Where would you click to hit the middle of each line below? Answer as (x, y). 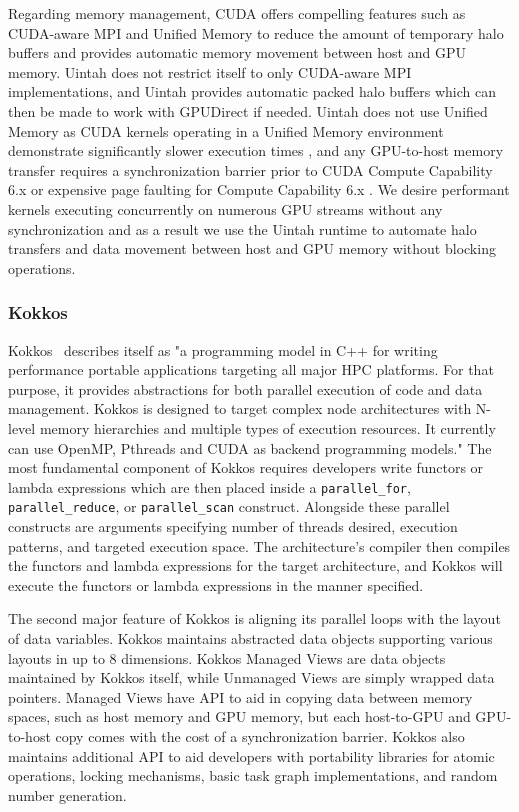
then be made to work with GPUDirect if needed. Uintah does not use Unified (248, 110)
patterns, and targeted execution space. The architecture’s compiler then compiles (259, 545)
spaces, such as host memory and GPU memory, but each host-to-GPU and (239, 716)
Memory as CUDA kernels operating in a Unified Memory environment (226, 130)
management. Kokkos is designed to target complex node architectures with (240, 408)
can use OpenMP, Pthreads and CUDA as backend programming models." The (250, 447)
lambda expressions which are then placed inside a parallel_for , (209, 486)
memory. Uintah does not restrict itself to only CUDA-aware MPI (210, 71)
